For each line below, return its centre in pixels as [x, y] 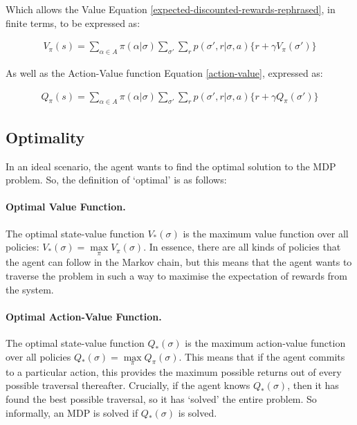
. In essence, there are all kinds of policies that [242, 247]
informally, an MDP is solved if [72, 412]
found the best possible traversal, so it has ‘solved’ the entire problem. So [161, 399]
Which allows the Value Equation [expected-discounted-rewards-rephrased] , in [171, 9]
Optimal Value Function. [66, 207]
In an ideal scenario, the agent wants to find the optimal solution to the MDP [171, 166]
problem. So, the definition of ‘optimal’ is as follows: [116, 180]
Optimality [45, 137]
